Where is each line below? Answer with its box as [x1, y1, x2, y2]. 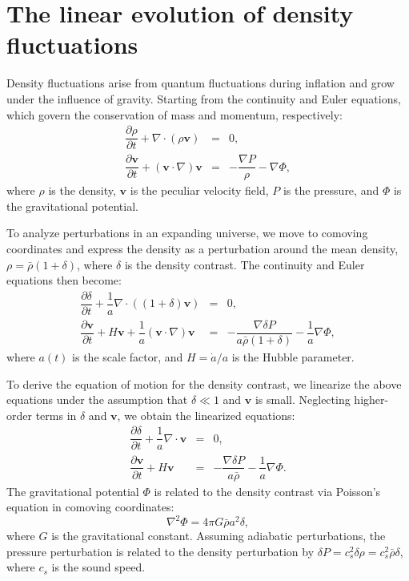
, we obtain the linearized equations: [117, 406, 295, 423]
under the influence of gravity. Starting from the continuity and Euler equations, [6, 90, 401, 107]
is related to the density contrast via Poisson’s [154, 482, 381, 499]
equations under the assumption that [6, 391, 188, 408]
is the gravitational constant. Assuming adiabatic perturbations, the [51, 527, 386, 544]
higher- [354, 391, 389, 408]
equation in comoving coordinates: [6, 498, 174, 515]
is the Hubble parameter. [231, 349, 355, 365]
